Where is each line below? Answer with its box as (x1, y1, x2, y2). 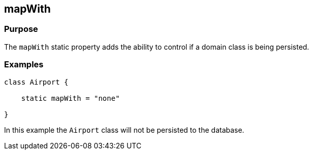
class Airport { (4, 78, 69, 86)
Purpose (4, 24, 38, 34)
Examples (4, 59, 44, 70)
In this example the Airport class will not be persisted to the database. (4, 125, 244, 134)
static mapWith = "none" (21, 94, 120, 102)
